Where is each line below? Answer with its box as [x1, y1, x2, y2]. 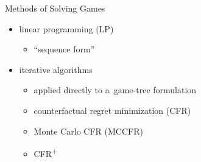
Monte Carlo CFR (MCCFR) [33, 124, 143, 137]
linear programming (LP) [19, 22, 114, 35]
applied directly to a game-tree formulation [33, 83, 197, 96]
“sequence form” [33, 43, 95, 55]
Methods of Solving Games [5, 2, 105, 14]
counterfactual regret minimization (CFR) [33, 104, 191, 116]
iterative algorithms [19, 63, 93, 76]
